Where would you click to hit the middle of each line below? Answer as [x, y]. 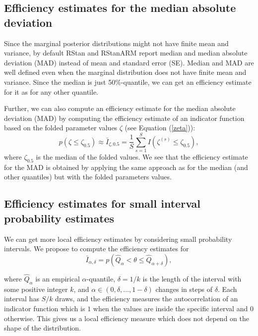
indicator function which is [45, 308]
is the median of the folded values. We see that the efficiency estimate [142, 157]
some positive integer [36, 289]
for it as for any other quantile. [51, 91]
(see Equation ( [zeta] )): [160, 128]
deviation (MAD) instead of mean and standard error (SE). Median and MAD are [129, 62]
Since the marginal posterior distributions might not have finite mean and [116, 43]
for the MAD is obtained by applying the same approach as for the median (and [126, 167]
